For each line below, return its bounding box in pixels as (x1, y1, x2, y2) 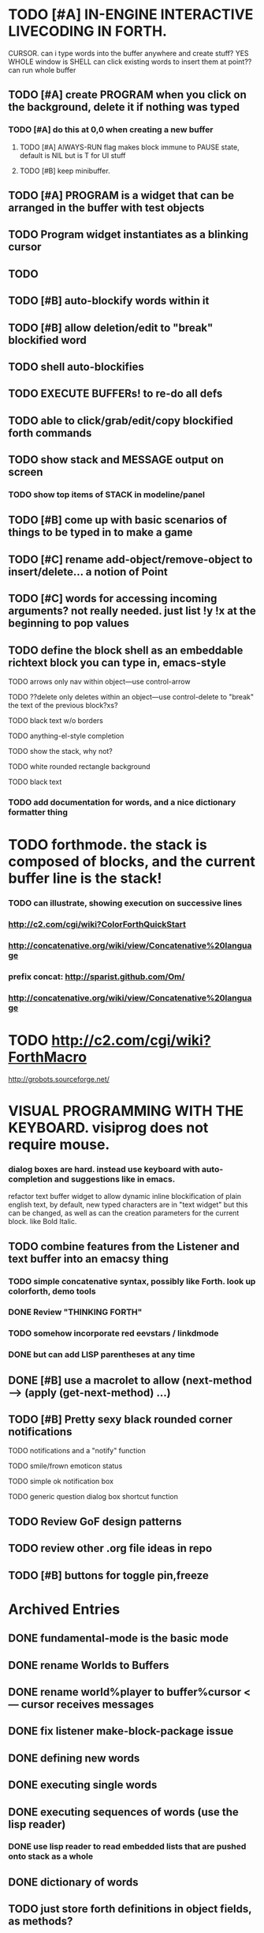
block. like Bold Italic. (8, 1217, 77, 1226)
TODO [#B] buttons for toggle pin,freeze (8, 1569, 209, 1582)
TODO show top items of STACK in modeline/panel (8, 489, 206, 500)
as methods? (8, 1915, 73, 1928)
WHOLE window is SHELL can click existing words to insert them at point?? (8, 57, 252, 66)
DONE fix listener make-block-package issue (8, 1724, 234, 1738)
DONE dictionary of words (8, 1875, 139, 1889)
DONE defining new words (8, 1751, 140, 1765)
